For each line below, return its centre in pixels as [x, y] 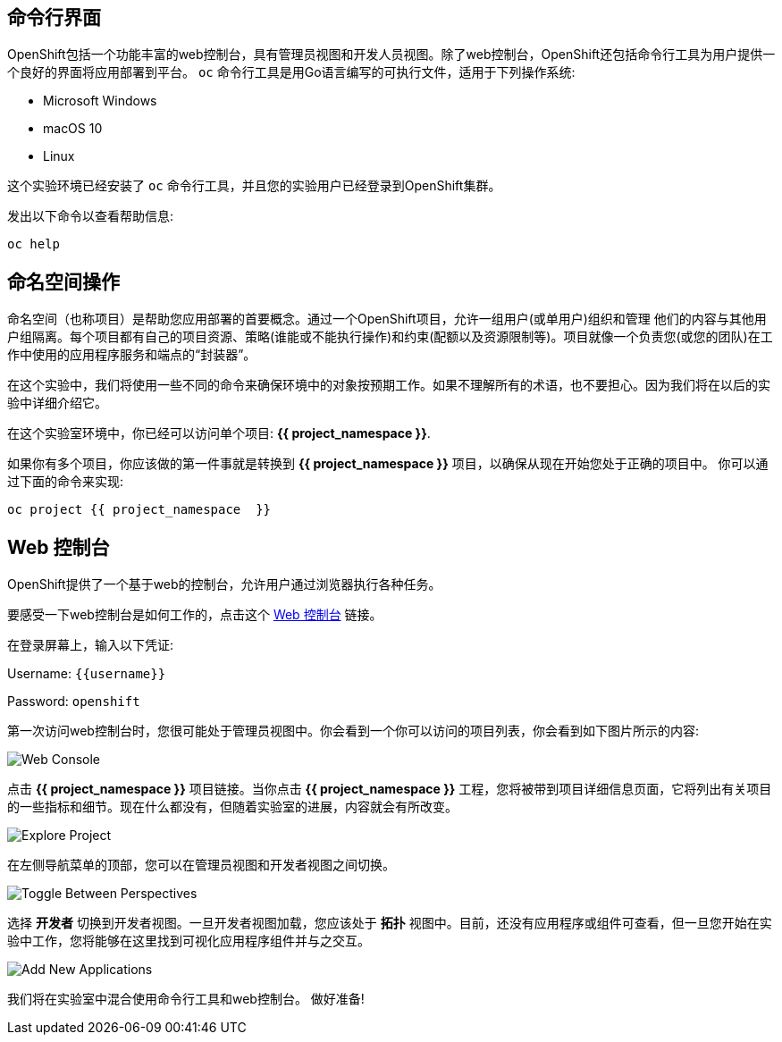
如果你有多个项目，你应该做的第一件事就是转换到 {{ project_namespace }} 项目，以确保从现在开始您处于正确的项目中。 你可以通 [388, 464]
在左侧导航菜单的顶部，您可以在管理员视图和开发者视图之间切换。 [201, 865]
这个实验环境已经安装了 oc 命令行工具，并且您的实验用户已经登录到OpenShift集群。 [254, 186]
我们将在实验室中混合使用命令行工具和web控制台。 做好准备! [186, 999]
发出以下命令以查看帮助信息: [91, 216]
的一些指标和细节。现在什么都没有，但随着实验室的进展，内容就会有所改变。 [232, 807]
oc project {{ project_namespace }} [139, 510]
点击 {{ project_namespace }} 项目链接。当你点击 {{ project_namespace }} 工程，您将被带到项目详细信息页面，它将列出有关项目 [390, 789]
